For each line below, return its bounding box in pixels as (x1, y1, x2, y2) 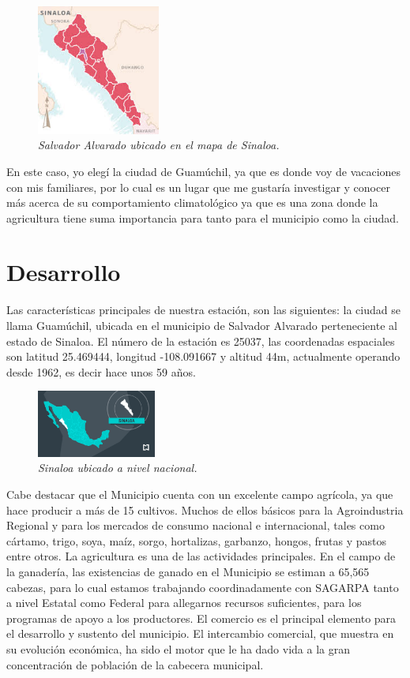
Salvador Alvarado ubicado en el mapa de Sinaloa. (38, 137, 280, 153)
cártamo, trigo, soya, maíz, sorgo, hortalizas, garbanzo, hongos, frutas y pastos (6, 532, 387, 549)
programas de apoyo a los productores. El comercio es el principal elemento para (6, 609, 397, 626)
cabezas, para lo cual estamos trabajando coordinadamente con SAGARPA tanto (6, 579, 399, 595)
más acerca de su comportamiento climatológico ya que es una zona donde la (6, 194, 378, 211)
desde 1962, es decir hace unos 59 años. (6, 363, 196, 380)
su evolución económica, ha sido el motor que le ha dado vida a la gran (6, 640, 350, 657)
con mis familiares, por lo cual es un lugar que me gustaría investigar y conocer (6, 178, 390, 195)
